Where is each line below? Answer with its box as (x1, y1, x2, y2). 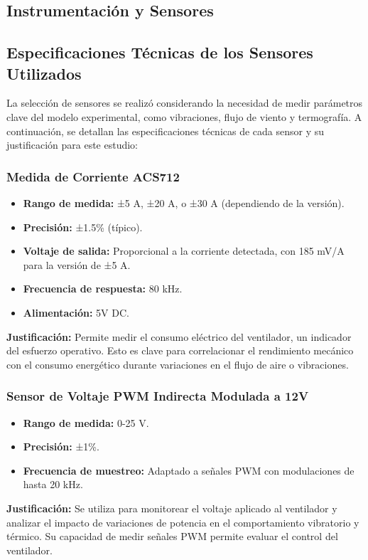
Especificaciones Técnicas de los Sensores (6, 41, 313, 63)
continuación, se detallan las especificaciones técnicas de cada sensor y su (6, 123, 325, 138)
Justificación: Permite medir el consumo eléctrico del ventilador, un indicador (6, 329, 352, 344)
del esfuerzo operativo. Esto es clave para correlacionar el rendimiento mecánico (6, 343, 354, 358)
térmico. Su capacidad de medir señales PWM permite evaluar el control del (6, 529, 338, 544)
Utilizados (6, 62, 82, 84)
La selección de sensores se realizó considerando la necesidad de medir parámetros (6, 95, 363, 110)
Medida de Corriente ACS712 (6, 167, 180, 185)
